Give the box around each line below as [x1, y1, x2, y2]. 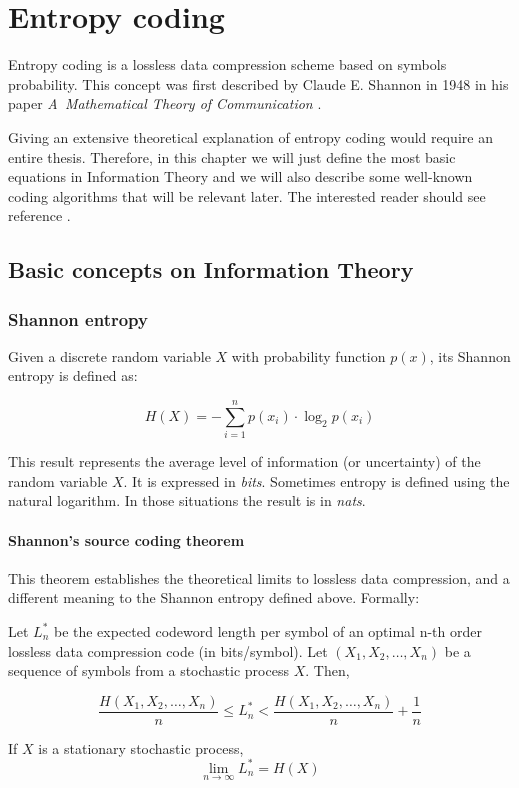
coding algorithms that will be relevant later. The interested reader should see [8, 185, 486, 206]
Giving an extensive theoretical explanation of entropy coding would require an [8, 126, 493, 147]
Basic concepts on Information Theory [8, 254, 414, 285]
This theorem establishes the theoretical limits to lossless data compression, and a [8, 567, 510, 588]
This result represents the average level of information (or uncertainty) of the [8, 451, 481, 472]
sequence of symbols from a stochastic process [8, 660, 289, 681]
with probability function [231, 345, 386, 366]
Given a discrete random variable [8, 345, 211, 366]
